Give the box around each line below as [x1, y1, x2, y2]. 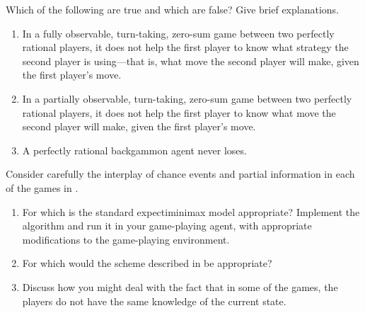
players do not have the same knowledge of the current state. [22, 293, 286, 308]
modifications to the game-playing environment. [22, 232, 230, 246]
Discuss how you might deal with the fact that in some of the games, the [22, 279, 338, 294]
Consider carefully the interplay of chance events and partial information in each [6, 166, 355, 181]
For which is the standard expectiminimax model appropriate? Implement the [22, 204, 360, 219]
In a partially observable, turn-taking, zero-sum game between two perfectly [22, 91, 352, 106]
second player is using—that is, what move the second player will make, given [22, 53, 359, 68]
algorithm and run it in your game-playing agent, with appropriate [22, 218, 312, 233]
